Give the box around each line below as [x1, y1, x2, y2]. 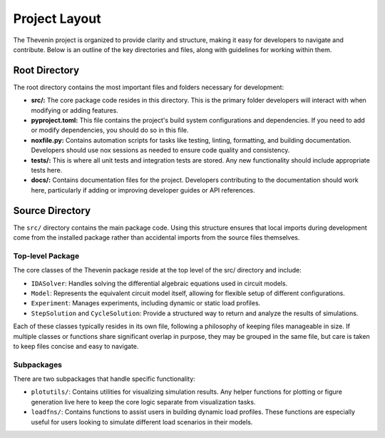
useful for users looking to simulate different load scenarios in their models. [31, 417, 253, 426]
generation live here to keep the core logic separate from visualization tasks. [31, 397, 256, 406]
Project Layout [13, 11, 101, 26]
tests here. [31, 165, 63, 174]
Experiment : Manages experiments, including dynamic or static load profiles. [31, 299, 261, 307]
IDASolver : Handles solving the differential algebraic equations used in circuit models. [31, 279, 288, 287]
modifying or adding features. [31, 106, 119, 114]
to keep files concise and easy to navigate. [13, 342, 139, 350]
